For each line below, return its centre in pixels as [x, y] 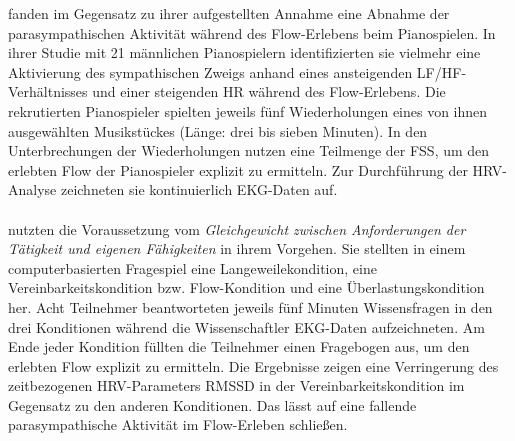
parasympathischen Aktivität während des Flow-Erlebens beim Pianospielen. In [252, 32]
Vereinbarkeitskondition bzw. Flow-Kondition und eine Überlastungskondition [246, 287]
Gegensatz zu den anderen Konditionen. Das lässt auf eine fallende [212, 404]
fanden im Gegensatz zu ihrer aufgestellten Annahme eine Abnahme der [229, 13]
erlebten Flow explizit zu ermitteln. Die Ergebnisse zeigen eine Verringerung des [253, 365]
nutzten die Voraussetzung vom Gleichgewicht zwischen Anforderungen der [237, 228]
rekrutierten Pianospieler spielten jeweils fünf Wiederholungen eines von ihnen [248, 110]
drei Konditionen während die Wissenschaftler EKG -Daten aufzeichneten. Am [246, 326]
